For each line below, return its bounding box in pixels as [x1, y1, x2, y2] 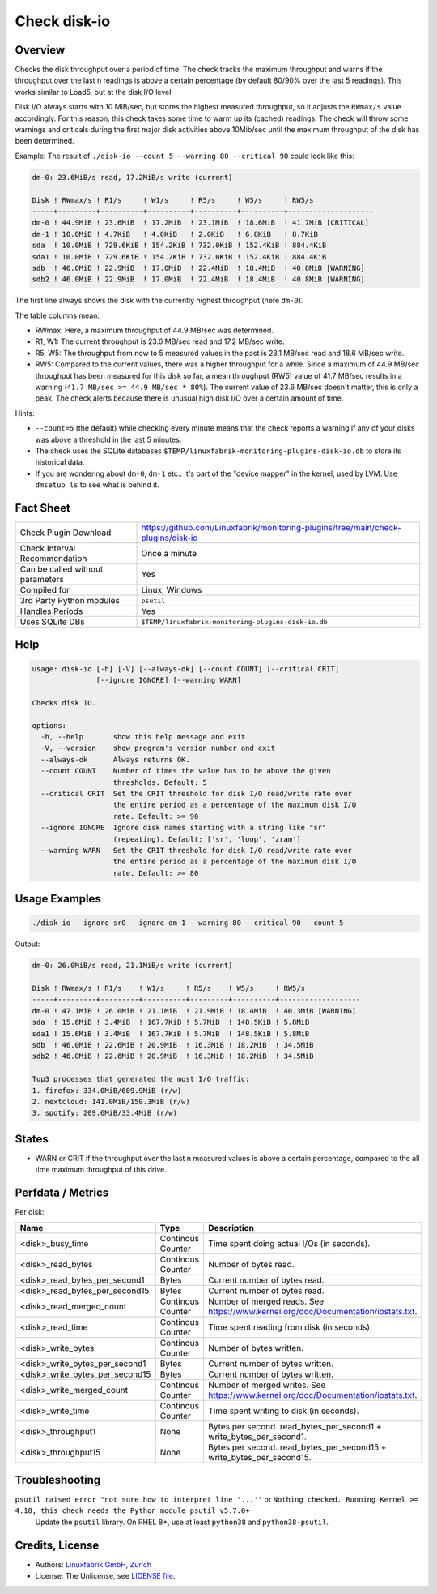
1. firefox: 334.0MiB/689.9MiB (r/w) [32, 1086, 182, 1095]
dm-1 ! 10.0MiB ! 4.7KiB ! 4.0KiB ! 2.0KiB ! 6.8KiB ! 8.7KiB [32, 229, 319, 238]
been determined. [15, 136, 74, 146]
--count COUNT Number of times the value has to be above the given [40, 766, 331, 776]
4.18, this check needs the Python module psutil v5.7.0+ [15, 1506, 250, 1515]
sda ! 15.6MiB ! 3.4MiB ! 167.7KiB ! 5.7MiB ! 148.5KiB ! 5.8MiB [32, 1018, 310, 1027]
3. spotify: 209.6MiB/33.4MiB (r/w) [32, 1108, 178, 1118]
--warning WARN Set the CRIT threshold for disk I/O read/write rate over [40, 846, 352, 855]
